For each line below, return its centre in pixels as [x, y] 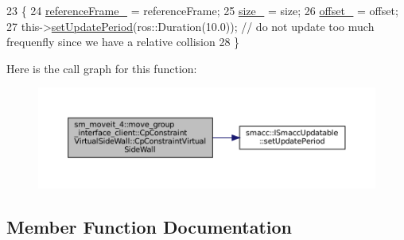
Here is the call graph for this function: [102, 68]
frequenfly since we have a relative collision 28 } [123, 42]
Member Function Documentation [150, 226]
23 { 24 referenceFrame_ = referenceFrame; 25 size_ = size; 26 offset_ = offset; [202, 10]
